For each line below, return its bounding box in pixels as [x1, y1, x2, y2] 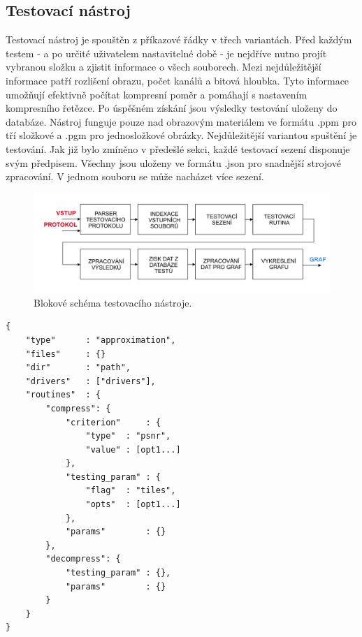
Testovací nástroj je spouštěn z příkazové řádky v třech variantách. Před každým [6, 32, 352, 47]
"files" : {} [25, 349, 106, 359]
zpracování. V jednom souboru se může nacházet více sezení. [6, 169, 264, 184]
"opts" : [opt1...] [85, 499, 181, 510]
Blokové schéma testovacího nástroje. [34, 295, 192, 309]
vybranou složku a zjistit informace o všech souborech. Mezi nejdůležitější [6, 59, 321, 74]
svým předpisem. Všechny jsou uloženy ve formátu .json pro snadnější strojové [6, 155, 341, 170]
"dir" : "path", [25, 363, 131, 373]
